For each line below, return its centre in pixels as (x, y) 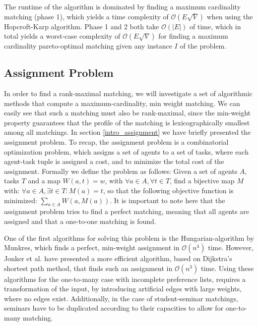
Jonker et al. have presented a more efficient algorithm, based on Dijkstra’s (118, 258)
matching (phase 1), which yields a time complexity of (86, 16)
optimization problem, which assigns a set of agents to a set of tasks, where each (126, 151)
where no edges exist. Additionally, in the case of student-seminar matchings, (121, 298)
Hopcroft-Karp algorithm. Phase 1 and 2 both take (82, 26)
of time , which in (215, 26)
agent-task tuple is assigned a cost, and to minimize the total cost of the (114, 161)
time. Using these (227, 268)
